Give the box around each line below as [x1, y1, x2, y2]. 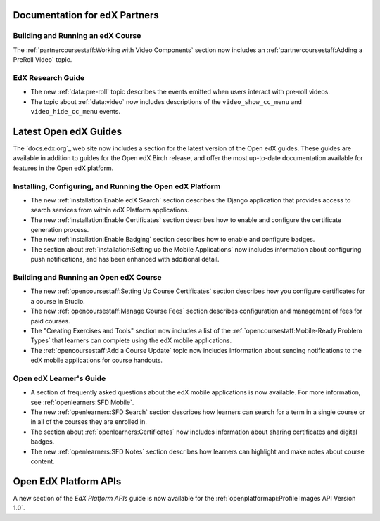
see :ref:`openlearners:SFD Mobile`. [30, 398, 134, 406]
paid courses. [30, 316, 70, 325]
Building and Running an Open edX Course [13, 273, 162, 283]
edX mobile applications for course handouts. [30, 356, 163, 365]
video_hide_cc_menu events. [30, 108, 121, 116]
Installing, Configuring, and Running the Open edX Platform [13, 181, 221, 191]
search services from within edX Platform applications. [30, 206, 190, 214]
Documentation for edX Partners [13, 9, 160, 21]
